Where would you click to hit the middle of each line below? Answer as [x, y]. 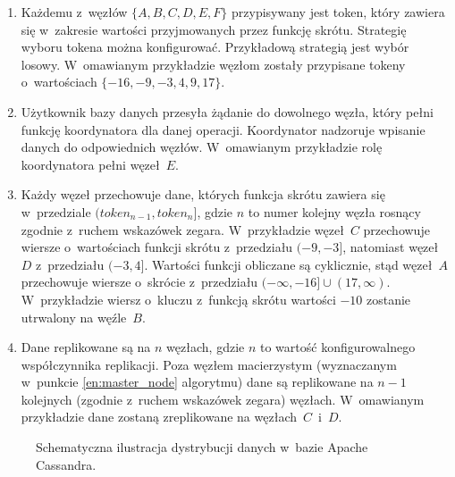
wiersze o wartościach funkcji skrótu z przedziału [157, 247]
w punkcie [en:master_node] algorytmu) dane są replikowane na [197, 382]
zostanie [389, 299]
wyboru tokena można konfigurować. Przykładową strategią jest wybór [215, 47]
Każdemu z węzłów [74, 12]
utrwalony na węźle [74, 317]
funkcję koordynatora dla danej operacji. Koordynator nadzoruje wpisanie [223, 129]
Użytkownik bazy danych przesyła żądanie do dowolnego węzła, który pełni [227, 111]
